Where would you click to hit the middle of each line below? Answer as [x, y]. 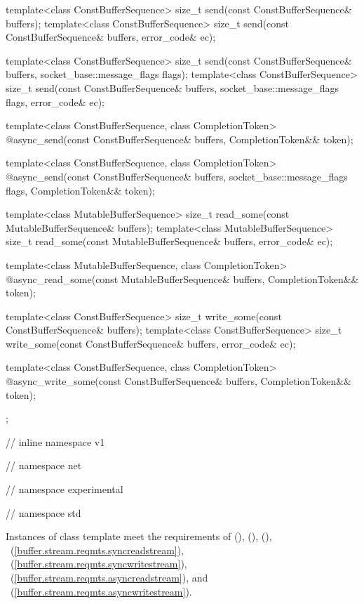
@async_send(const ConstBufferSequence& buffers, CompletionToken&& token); [180, 139]
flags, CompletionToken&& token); [80, 190]
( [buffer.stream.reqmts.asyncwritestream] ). [101, 591]
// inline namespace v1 [55, 441]
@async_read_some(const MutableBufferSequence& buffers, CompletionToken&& [182, 278]
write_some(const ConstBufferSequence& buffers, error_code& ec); [151, 343]
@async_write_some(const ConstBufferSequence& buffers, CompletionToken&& [179, 381]
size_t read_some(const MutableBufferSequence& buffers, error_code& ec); [169, 241]
